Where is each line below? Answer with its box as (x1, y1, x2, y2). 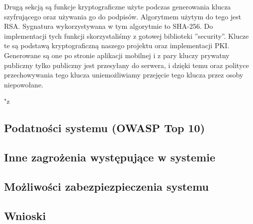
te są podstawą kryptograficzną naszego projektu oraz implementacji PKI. (4, 40, 230, 51)
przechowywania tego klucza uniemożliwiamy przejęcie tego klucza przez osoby (4, 70, 244, 80)
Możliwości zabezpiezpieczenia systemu (4, 178, 209, 194)
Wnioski (4, 208, 46, 223)
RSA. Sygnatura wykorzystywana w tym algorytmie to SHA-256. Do (4, 21, 213, 31)
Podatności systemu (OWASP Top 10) (4, 120, 205, 136)
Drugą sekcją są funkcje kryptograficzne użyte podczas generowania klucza (4, 1, 231, 11)
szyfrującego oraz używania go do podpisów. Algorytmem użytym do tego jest (4, 11, 242, 21)
